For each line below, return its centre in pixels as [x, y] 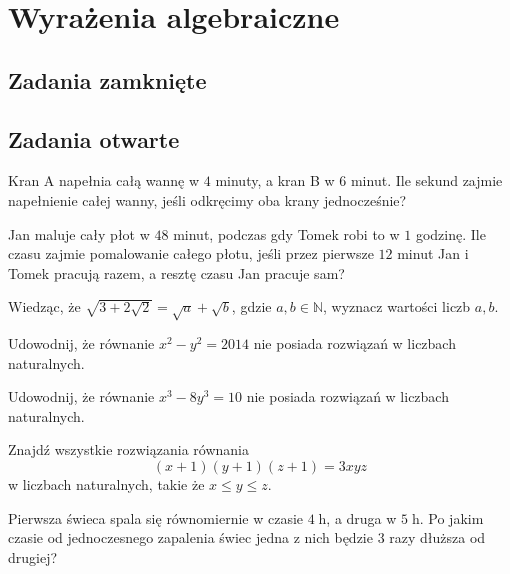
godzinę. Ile [450, 233]
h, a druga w [357, 517]
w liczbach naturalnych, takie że [106, 484]
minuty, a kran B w [275, 180]
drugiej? [33, 556]
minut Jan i [433, 253]
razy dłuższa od [437, 537]
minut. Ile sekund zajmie [426, 180]
